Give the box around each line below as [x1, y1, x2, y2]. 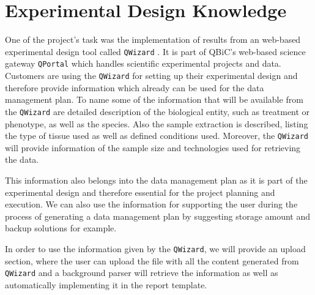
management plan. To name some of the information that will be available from [5, 93, 303, 106]
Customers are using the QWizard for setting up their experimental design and [5, 69, 298, 82]
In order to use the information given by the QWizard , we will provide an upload [5, 242, 306, 255]
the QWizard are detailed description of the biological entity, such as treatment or [5, 105, 310, 118]
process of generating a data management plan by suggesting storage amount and [5, 209, 311, 222]
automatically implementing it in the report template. [5, 278, 207, 291]
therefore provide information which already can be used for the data [5, 81, 264, 94]
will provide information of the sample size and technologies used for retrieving [5, 141, 301, 154]
